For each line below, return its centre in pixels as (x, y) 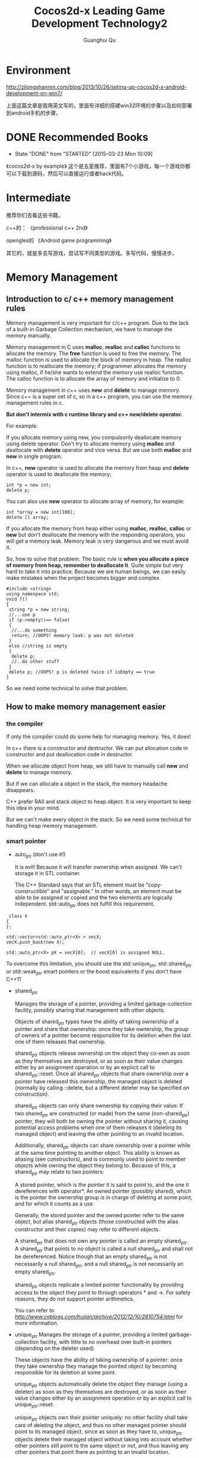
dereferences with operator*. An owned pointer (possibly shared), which (103, 1191)
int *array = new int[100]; (41, 512)
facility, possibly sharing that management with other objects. (90, 1010)
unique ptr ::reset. (34, 1405)
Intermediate (38, 198)
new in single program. (34, 456)
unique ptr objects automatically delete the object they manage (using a (101, 1385)
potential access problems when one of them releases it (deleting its (98, 1127)
